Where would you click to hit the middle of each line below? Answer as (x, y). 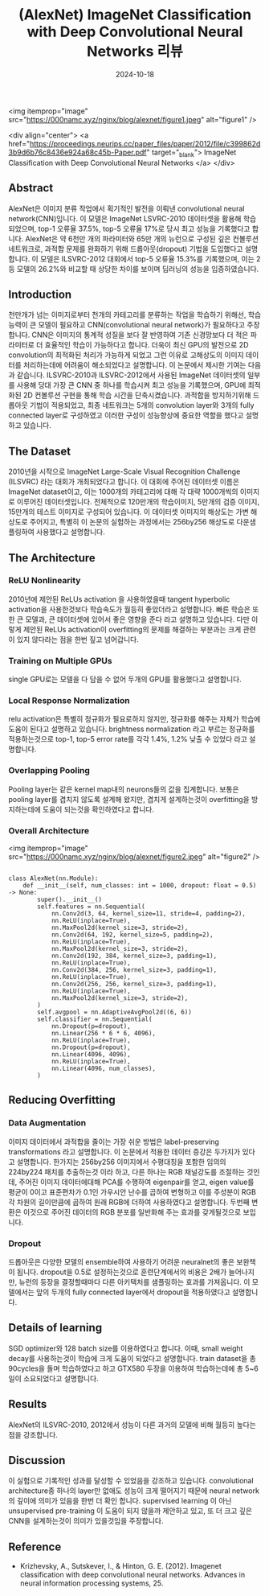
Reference (35, 1547)
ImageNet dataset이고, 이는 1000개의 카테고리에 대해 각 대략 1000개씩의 (123, 492)
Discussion (37, 1460)
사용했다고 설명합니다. (71, 532)
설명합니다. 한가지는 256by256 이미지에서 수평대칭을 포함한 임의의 (121, 1162)
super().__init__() (70, 900)
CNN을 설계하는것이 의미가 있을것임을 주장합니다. (86, 1521)
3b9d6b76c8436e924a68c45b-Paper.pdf (77, 152)
